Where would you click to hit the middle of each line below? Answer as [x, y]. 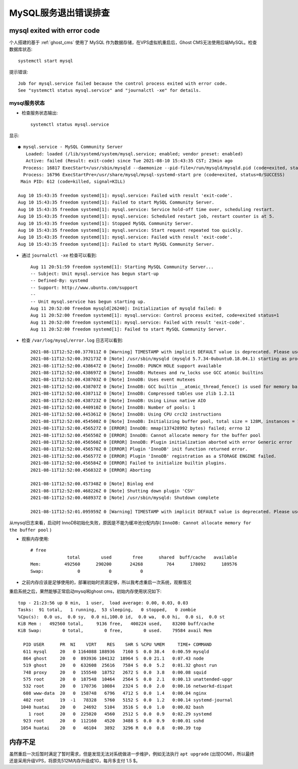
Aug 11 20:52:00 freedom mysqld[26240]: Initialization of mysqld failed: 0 [126, 308]
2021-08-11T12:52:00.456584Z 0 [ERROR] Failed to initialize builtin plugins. [129, 463]
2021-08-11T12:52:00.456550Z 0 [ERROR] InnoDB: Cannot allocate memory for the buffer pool [146, 435]
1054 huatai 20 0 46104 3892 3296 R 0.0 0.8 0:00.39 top [111, 728]
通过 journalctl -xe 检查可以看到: [59, 255]
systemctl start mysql [46, 61]
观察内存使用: [36, 539]
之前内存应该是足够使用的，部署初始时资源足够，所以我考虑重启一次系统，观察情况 [106, 582]
